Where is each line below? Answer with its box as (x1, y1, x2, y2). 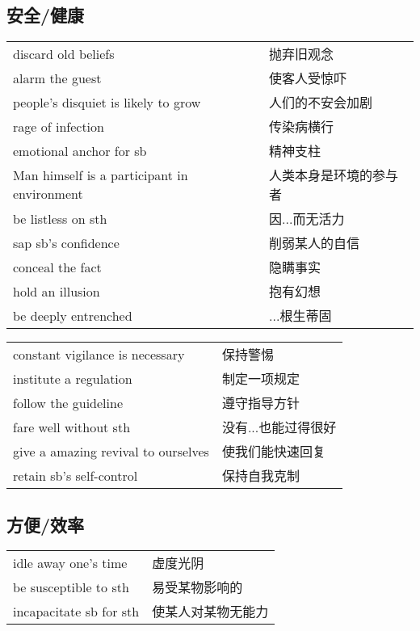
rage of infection (13, 116, 104, 136)
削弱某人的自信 (269, 233, 360, 253)
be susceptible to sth (13, 577, 129, 596)
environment (13, 184, 83, 204)
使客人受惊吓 (269, 69, 347, 88)
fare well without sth (13, 417, 131, 436)
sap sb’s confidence (13, 233, 120, 252)
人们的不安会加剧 (269, 93, 373, 112)
